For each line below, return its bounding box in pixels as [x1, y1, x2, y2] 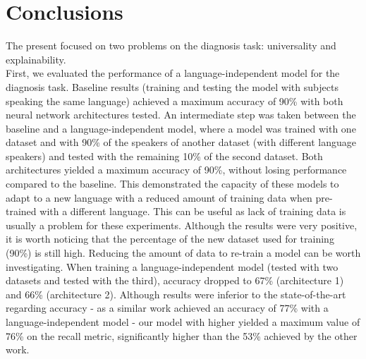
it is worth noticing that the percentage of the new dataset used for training [6, 231, 334, 246]
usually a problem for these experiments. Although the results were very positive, [6, 217, 358, 232]
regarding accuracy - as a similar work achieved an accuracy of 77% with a [6, 300, 329, 315]
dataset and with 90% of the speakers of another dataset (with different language [6, 135, 357, 150]
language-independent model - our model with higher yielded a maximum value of [6, 315, 360, 329]
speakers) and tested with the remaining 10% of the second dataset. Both [6, 148, 323, 163]
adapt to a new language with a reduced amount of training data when [6, 190, 312, 205]
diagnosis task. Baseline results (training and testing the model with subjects [6, 79, 338, 94]
